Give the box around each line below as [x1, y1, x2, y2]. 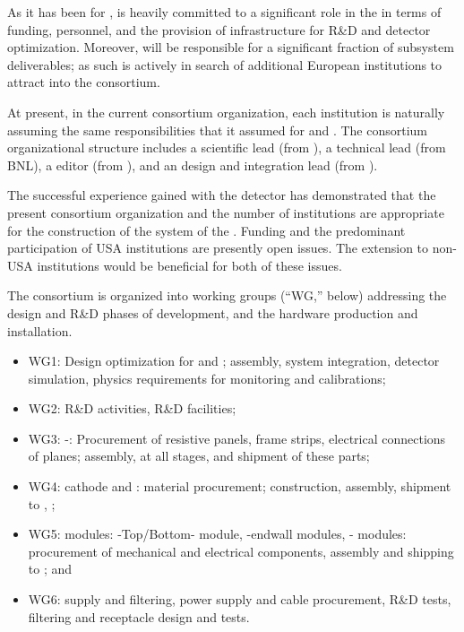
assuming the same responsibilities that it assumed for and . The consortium [7, 120, 428, 139]
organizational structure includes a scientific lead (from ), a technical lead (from [7, 138, 446, 157]
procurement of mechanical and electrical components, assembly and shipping [28, 541, 454, 560]
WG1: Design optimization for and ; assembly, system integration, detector [28, 351, 440, 370]
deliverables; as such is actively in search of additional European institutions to [7, 55, 443, 74]
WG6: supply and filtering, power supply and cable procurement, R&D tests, [28, 590, 451, 609]
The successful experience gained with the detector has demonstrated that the [7, 186, 436, 204]
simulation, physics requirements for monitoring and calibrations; [28, 368, 386, 387]
